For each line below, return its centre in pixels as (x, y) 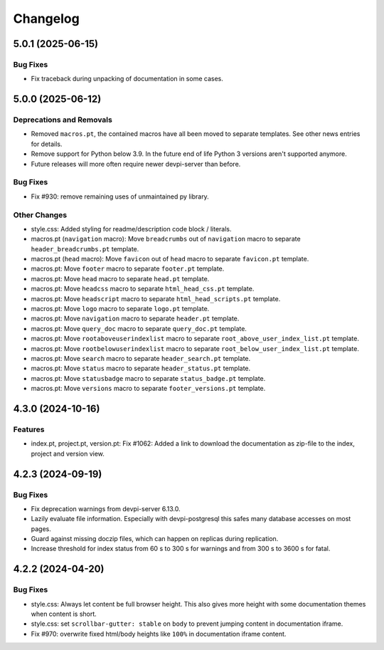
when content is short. (64, 614)
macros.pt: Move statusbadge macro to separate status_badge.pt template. (148, 378)
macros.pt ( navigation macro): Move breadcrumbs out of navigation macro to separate (166, 239)
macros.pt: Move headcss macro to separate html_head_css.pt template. (143, 289)
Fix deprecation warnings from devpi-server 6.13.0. (106, 508)
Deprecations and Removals (63, 120)
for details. (47, 144)
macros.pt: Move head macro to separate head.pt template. (120, 278)
